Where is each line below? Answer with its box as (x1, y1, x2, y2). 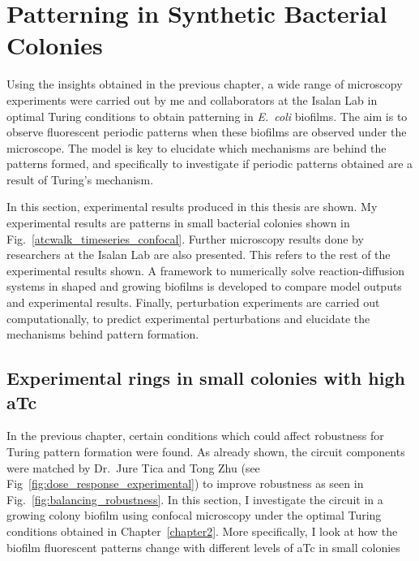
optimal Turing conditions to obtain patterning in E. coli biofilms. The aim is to (6, 107, 408, 124)
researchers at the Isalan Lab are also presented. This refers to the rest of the (6, 246, 391, 263)
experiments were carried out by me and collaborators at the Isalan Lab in (6, 91, 378, 108)
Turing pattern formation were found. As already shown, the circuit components (6, 443, 405, 460)
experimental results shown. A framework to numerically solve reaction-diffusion (6, 261, 404, 278)
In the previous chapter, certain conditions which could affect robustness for (6, 427, 384, 444)
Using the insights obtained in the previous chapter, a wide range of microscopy (6, 76, 403, 93)
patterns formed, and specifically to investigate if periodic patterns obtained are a (6, 155, 413, 172)
